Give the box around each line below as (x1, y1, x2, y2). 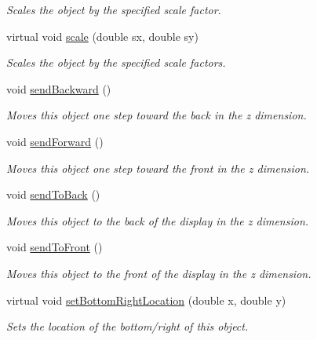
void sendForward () (6, 133, 104, 149)
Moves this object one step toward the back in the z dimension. (6, 107, 307, 123)
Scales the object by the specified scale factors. (6, 54, 226, 71)
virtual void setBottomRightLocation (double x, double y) (6, 291, 286, 308)
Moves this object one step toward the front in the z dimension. (6, 159, 310, 176)
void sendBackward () (6, 80, 111, 97)
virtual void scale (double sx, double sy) (6, 27, 199, 44)
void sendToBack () (6, 186, 100, 203)
